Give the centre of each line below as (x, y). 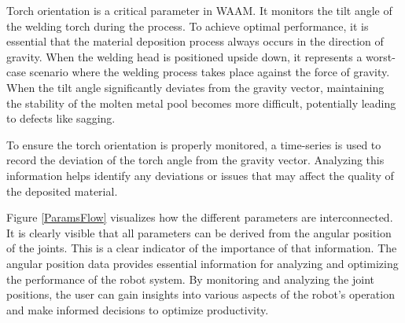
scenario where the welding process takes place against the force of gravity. (210, 72)
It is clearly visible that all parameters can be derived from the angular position (199, 232)
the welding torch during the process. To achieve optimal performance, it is (188, 26)
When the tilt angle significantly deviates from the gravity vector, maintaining (195, 87)
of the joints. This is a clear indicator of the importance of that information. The (202, 248)
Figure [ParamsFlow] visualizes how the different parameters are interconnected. (200, 217)
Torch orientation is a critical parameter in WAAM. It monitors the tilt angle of (199, 10)
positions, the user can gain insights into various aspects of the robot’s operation (201, 294)
